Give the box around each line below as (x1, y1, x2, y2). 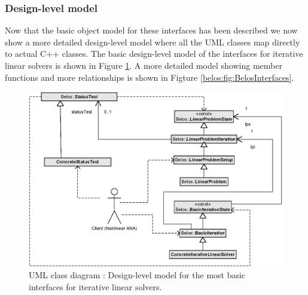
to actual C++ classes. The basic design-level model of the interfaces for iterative (5, 47, 303, 60)
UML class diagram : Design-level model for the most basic (29, 269, 246, 281)
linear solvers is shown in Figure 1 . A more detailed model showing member (5, 59, 282, 71)
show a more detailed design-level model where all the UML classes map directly (5, 35, 300, 48)
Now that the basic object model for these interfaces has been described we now (5, 24, 298, 37)
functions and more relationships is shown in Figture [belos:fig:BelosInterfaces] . (5, 71, 294, 83)
